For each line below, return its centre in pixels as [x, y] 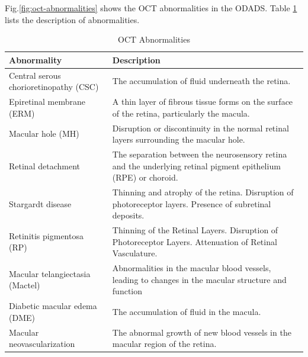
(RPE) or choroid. [145, 177]
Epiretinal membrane [47, 102]
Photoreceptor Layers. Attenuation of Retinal [195, 241]
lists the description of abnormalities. [72, 19]
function [127, 291]
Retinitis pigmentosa [46, 235]
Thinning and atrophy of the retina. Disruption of [203, 192]
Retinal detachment [44, 165]
